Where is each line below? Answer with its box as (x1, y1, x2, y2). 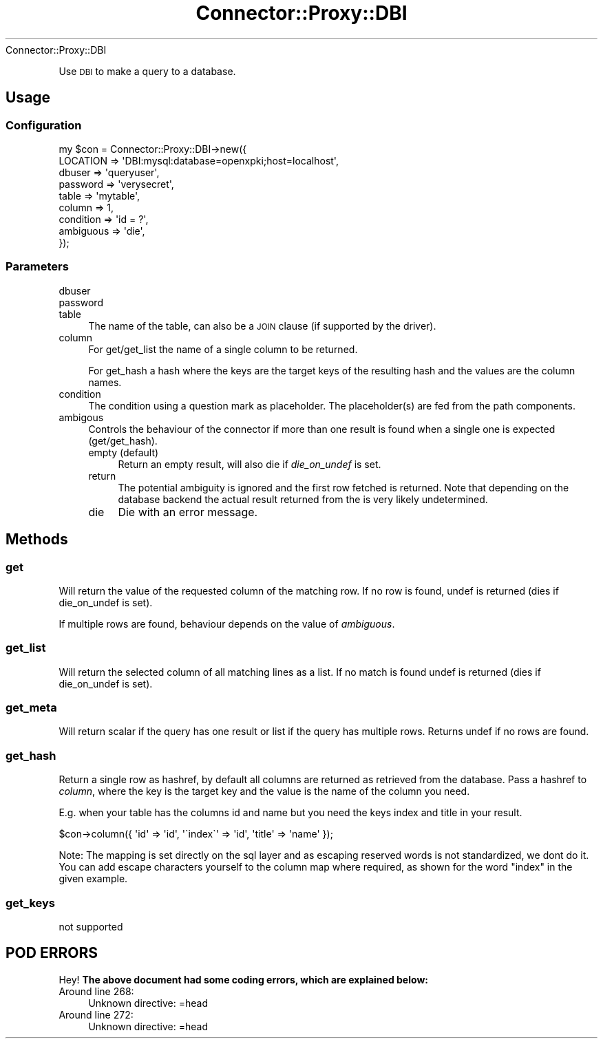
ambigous (59, 411, 104, 423)
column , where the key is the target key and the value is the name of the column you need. (59, 785, 470, 798)
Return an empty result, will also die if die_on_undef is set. (118, 458, 381, 470)
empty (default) (88, 446, 159, 458)
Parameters (6, 259, 69, 274)
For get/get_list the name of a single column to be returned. (88, 343, 358, 355)
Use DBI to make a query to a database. (59, 65, 236, 77)
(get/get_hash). (88, 434, 158, 447)
